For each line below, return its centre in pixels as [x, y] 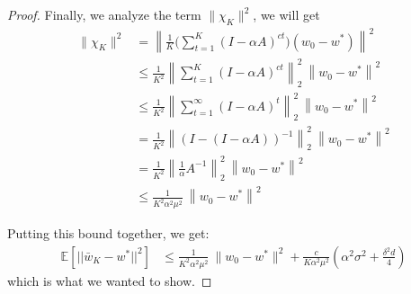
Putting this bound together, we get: [108, 233]
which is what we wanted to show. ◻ [110, 280]
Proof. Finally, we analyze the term [104, 14]
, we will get [286, 14]
